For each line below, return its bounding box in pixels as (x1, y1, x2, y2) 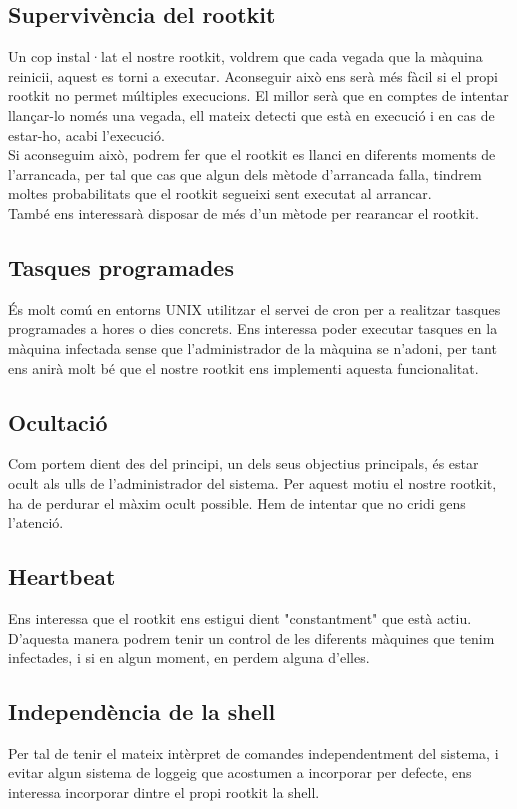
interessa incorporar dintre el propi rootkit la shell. (8, 782, 320, 803)
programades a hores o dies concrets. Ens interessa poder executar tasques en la (8, 318, 498, 339)
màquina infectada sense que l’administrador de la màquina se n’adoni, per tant (8, 337, 497, 358)
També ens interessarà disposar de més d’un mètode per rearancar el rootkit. (8, 202, 479, 223)
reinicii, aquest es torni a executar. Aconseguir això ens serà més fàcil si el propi (8, 65, 498, 86)
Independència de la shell (8, 696, 276, 727)
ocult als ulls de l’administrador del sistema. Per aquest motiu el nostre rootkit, (8, 472, 497, 493)
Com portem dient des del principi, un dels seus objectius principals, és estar (8, 453, 479, 474)
